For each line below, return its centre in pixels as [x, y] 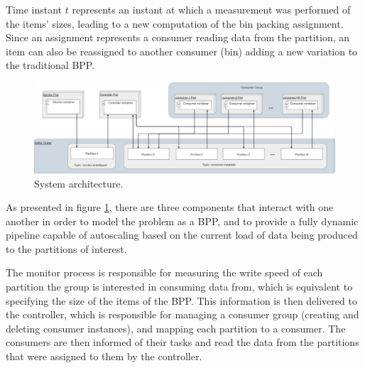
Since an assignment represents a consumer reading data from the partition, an [178, 37]
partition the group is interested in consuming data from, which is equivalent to [179, 287]
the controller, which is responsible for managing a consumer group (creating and [182, 314]
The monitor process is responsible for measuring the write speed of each [164, 272]
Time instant [34, 9]
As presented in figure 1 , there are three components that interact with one [170, 207]
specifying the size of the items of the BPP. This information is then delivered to [181, 300]
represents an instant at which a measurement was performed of [211, 9]
